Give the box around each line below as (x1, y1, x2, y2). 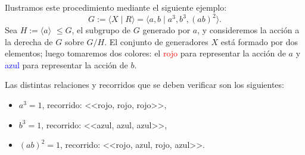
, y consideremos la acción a (197, 24, 300, 36)
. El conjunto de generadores (104, 35, 208, 48)
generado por (142, 24, 191, 36)
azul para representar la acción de (5, 58, 128, 71)
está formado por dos (220, 35, 298, 48)
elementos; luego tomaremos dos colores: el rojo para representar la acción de (5, 47, 286, 59)
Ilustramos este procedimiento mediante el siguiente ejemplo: (5, 1, 227, 13)
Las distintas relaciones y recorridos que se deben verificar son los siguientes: (5, 78, 284, 91)
